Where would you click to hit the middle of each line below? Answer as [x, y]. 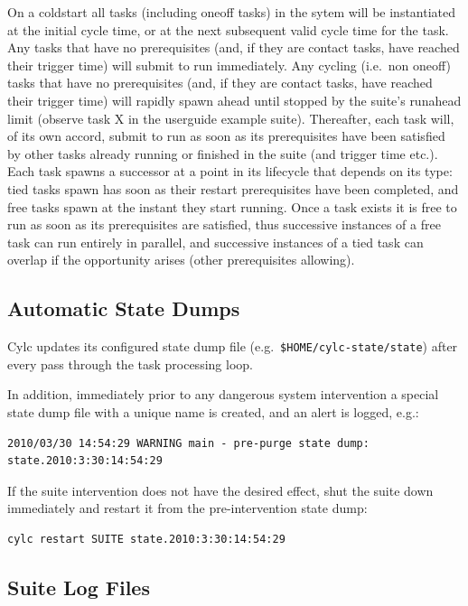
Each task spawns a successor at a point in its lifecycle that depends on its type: [230, 171]
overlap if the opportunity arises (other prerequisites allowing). [181, 260]
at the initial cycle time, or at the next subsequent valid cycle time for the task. [228, 29]
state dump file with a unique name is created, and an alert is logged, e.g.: [213, 411]
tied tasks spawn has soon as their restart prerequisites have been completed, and [233, 188]
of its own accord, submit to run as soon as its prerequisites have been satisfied [226, 136]
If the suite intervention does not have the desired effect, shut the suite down [220, 490]
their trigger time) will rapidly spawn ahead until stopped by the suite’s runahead [234, 100]
